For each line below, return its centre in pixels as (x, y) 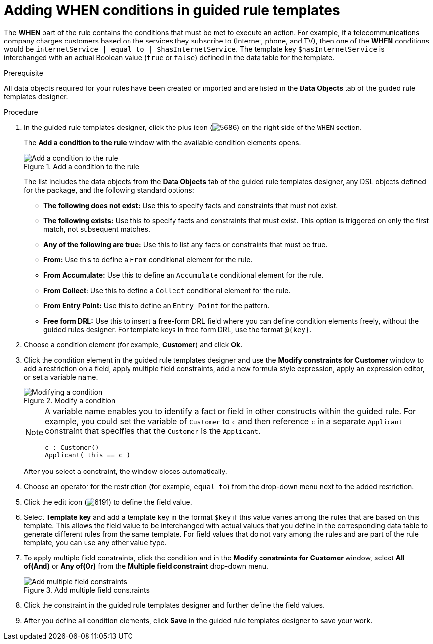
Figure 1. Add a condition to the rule (82, 166)
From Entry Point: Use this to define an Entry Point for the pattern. (157, 305)
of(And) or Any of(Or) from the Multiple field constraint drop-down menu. (146, 566)
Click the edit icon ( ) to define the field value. (108, 502)
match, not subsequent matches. (97, 229)
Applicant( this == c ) (88, 455)
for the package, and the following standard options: (109, 190)
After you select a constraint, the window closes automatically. (126, 471)
